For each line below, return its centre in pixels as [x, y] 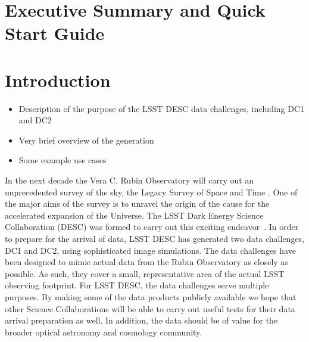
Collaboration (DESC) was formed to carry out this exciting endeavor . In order [152, 227]
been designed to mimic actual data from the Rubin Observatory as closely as [146, 262]
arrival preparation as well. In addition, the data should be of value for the [141, 320]
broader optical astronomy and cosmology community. [104, 332]
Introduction [58, 80]
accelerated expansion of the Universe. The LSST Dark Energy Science [134, 215]
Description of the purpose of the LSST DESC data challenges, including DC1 [162, 108]
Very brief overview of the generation [86, 140]
